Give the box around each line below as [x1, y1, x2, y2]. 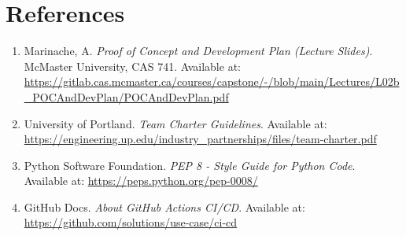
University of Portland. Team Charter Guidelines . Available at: [24, 115, 327, 131]
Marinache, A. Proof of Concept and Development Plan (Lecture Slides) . [24, 42, 373, 59]
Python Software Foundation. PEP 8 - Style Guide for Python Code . [24, 157, 356, 173]
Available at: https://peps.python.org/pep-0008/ [24, 172, 258, 189]
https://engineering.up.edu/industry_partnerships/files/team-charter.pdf [24, 131, 377, 147]
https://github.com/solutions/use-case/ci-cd [24, 214, 238, 230]
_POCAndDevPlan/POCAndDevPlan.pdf [24, 88, 229, 105]
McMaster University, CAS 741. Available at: [24, 57, 241, 74]
